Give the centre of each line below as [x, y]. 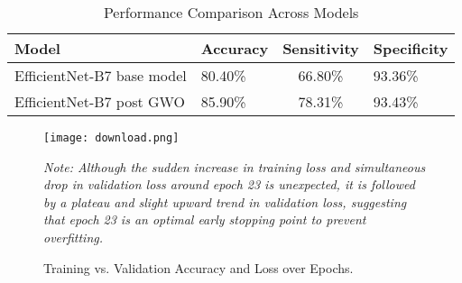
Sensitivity [321, 48]
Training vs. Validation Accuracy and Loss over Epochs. [199, 267]
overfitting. [74, 237]
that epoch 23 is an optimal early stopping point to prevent [205, 219]
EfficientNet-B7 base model [101, 75]
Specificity [411, 48]
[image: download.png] [111, 138]
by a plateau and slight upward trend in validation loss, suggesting [225, 201]
